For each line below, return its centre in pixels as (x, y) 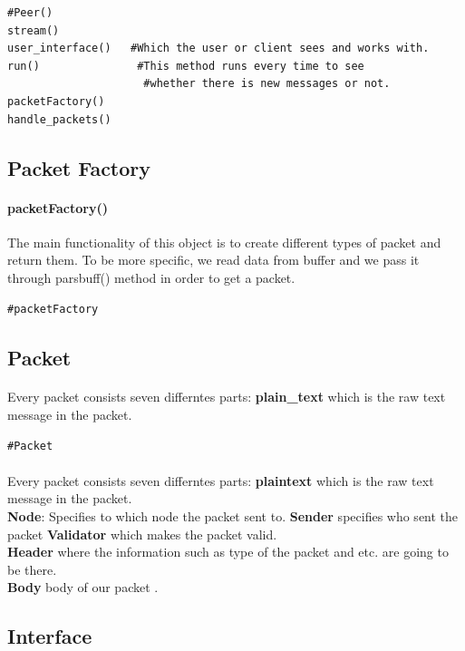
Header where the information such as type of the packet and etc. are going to (228, 552)
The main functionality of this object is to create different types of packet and (224, 242)
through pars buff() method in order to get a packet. (151, 277)
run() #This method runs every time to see (186, 66)
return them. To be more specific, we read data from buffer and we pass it (213, 260)
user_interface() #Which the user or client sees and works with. (218, 49)
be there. (32, 569)
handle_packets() (59, 119)
